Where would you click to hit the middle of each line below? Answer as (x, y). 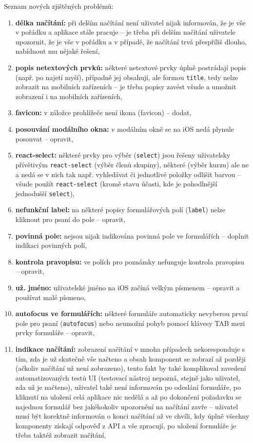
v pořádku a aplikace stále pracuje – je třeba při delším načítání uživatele (125, 32)
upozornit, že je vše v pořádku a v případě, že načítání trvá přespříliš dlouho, (131, 41)
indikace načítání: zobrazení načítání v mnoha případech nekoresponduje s (130, 349)
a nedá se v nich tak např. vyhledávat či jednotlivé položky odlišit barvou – (128, 174)
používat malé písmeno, (50, 297)
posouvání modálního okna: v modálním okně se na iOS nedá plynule (125, 129)
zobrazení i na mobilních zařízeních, (69, 96)
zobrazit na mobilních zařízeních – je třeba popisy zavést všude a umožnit (126, 87)
